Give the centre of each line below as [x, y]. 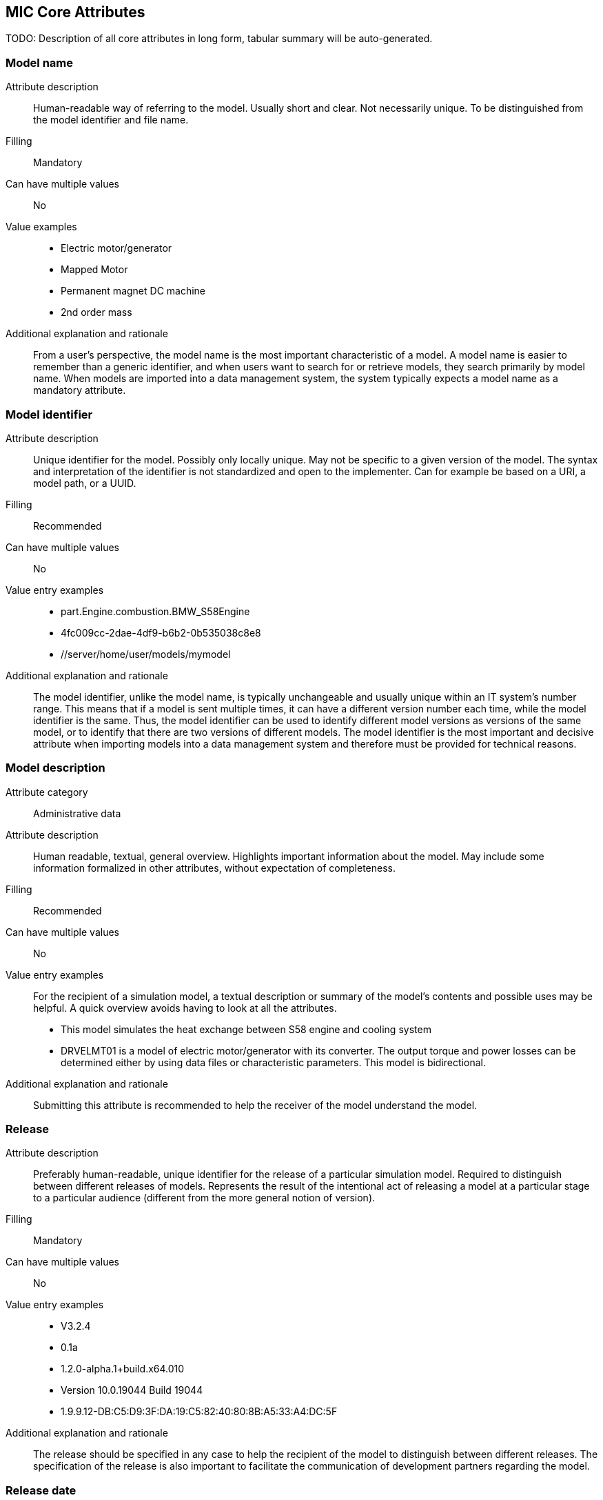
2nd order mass [96, 312]
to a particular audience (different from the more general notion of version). [204, 1198]
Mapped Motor [94, 270]
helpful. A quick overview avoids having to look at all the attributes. [185, 1008]
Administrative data [77, 813]
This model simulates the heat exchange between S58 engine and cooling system [246, 1029]
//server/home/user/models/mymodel [146, 654]
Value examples [41, 227]
